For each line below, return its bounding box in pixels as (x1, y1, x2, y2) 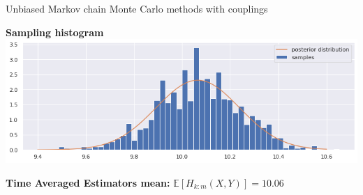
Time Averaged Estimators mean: (6, 175, 170, 189)
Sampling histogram (6, 24, 104, 39)
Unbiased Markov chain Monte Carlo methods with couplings (6, 1, 268, 15)
